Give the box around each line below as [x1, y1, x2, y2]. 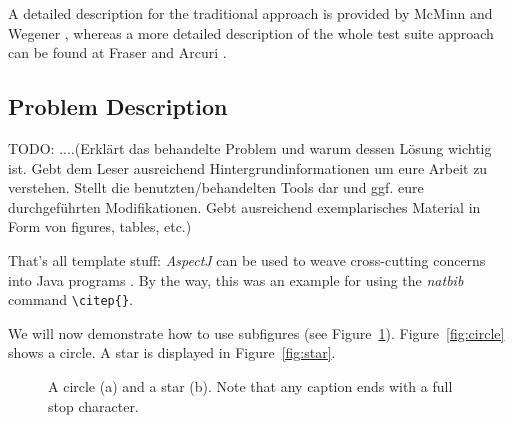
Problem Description [8, 91, 228, 122]
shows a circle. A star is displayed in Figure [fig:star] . [8, 342, 336, 363]
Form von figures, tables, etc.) [8, 216, 192, 237]
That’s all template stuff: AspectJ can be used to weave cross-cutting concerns [8, 249, 486, 270]
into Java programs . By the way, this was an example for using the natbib [8, 269, 464, 290]
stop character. [48, 395, 139, 416]
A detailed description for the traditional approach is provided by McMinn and [8, 3, 493, 23]
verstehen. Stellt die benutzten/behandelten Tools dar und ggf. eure [8, 177, 424, 198]
